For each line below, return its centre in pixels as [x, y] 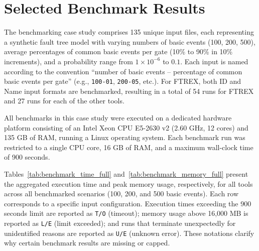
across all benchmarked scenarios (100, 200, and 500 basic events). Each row [121, 194]
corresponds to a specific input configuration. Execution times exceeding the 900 [128, 203]
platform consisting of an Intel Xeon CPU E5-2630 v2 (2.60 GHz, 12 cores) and [126, 127]
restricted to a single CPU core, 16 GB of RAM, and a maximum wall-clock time [129, 147]
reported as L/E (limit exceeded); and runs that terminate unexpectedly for [120, 223]
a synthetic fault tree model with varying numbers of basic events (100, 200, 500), [130, 41]
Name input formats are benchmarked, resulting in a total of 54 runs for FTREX [129, 91]
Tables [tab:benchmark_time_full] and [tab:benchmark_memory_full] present [126, 173]
